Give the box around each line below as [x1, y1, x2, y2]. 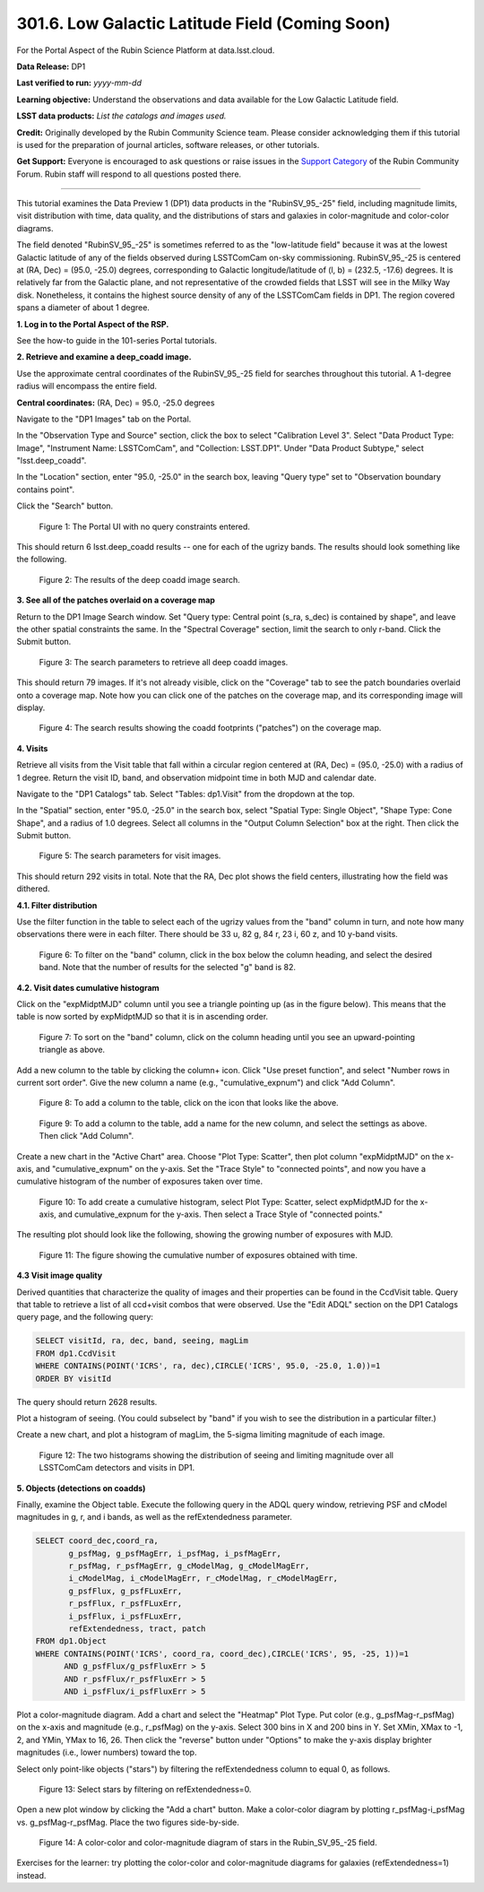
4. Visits [16, 742, 48, 753]
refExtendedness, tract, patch [68, 1624, 206, 1634]
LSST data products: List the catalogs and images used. [16, 110, 227, 121]
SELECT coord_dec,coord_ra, [35, 1536, 159, 1546]
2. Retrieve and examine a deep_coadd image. [16, 351, 192, 362]
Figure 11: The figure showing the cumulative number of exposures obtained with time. [39, 1249, 358, 1260]
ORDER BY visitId [35, 1373, 112, 1384]
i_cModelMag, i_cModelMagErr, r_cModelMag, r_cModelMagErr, [68, 1574, 339, 1584]
